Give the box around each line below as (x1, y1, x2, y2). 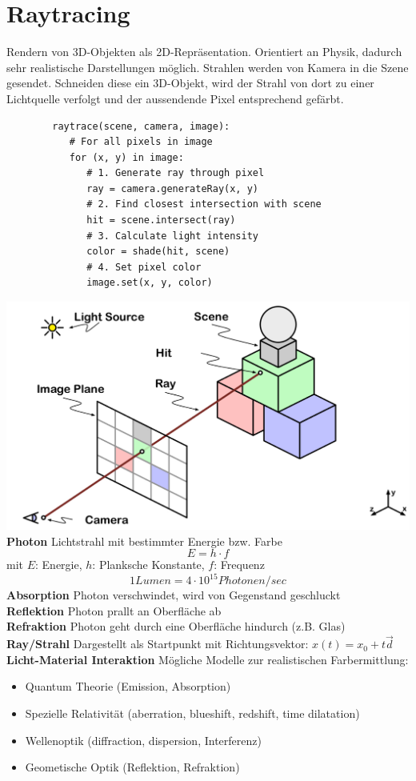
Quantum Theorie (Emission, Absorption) (25, 678, 231, 695)
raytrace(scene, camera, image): (52, 120, 230, 132)
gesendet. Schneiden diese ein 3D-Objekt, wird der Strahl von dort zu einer (6, 74, 374, 91)
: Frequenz (214, 556, 265, 573)
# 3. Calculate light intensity (86, 230, 258, 242)
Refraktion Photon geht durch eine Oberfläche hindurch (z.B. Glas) (6, 618, 346, 635)
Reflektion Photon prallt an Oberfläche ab (6, 602, 222, 619)
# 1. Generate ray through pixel (86, 167, 265, 179)
